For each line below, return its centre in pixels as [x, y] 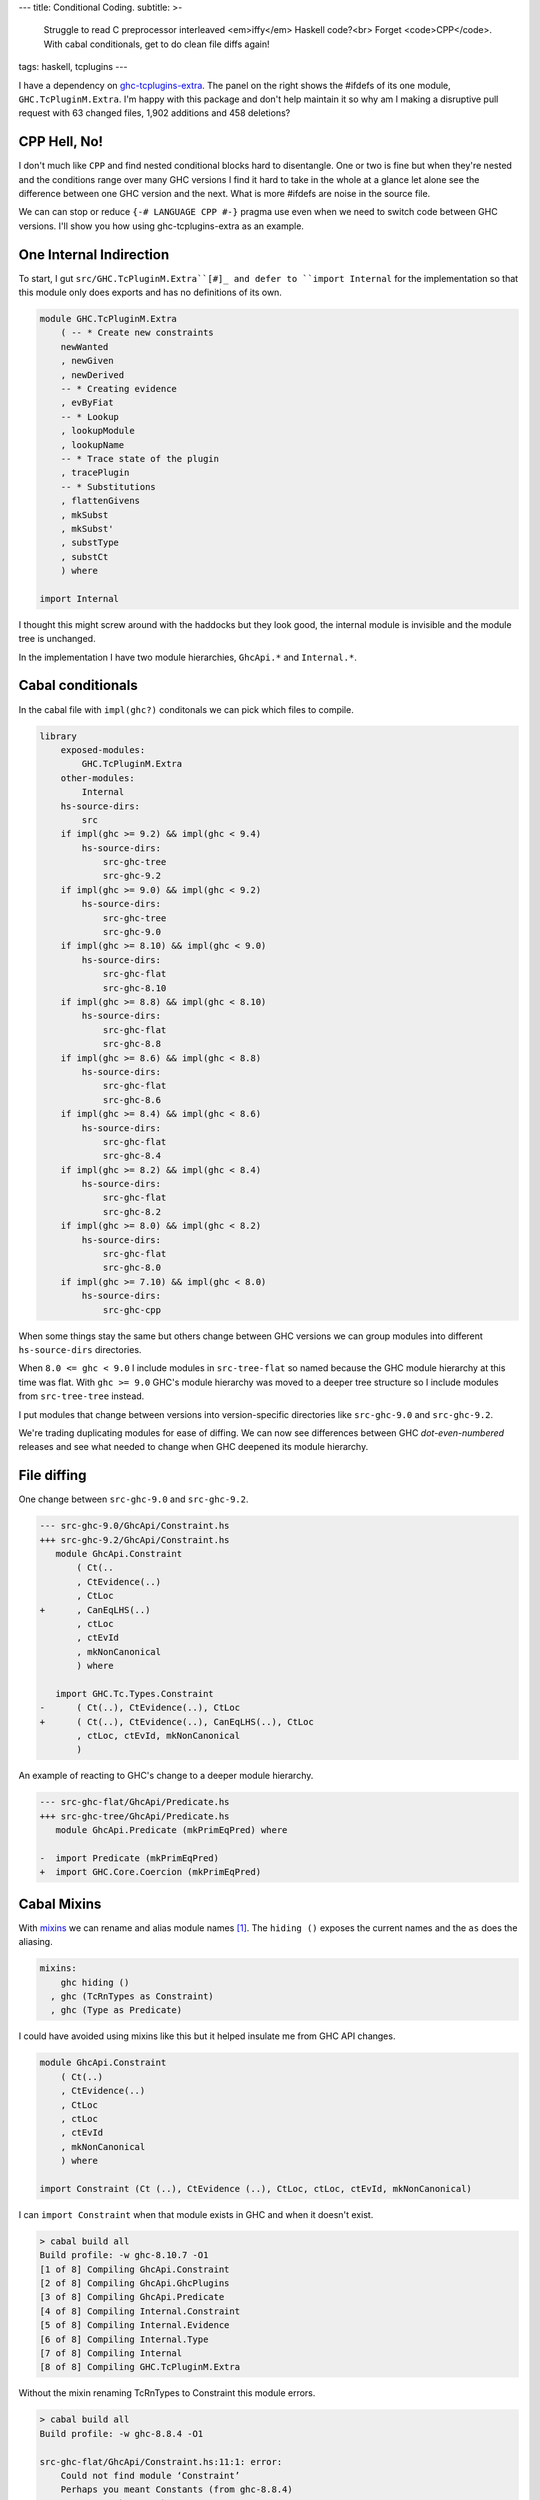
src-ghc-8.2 [132, 1211]
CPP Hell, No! [61, 141]
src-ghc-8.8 [132, 1044]
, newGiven [87, 361]
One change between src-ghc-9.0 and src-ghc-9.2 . [133, 1499]
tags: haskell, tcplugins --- [73, 67]
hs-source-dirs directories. [80, 1349]
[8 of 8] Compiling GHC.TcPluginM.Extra [139, 2367]
